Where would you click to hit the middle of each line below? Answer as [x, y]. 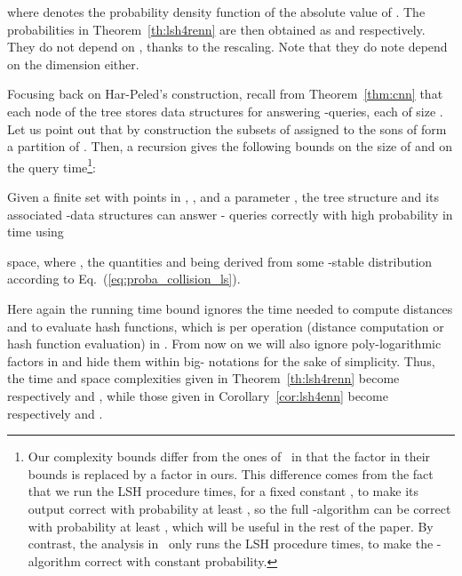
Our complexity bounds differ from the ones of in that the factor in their [229, 456]
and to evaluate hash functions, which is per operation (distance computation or [226, 326]
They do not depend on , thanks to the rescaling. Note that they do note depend [227, 47]
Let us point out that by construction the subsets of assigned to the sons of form [227, 128]
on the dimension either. [73, 64]
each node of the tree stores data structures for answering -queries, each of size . [225, 111]
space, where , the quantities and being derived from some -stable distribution [220, 261]
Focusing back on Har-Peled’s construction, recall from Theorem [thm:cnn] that [225, 94]
